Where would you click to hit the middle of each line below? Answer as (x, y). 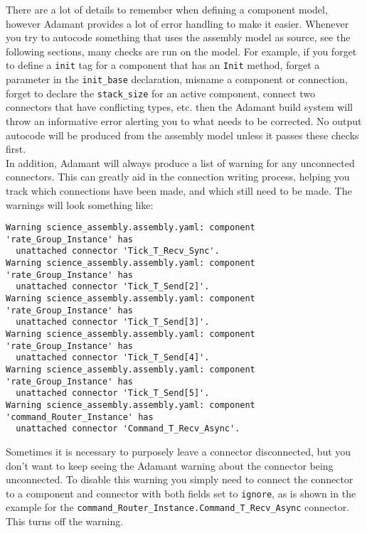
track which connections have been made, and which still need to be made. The (179, 190)
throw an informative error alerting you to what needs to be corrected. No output (184, 120)
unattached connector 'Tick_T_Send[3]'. (113, 322)
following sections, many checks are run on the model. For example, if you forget (181, 51)
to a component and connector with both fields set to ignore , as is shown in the (181, 493)
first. (16, 149)
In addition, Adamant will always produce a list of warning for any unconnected (180, 162)
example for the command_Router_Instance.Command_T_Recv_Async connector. (178, 507)
